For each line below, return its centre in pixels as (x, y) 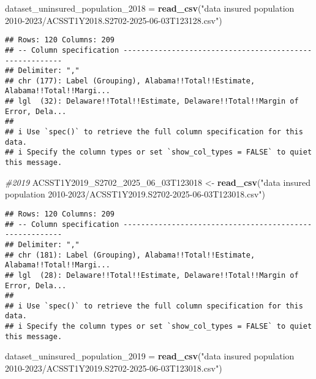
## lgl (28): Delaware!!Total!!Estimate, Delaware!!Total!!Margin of (152, 275)
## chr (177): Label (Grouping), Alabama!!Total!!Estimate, (130, 81)
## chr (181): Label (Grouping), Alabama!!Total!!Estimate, (130, 255)
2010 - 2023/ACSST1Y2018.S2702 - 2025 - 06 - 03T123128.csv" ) (114, 20)
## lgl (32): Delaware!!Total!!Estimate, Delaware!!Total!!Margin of (152, 101)
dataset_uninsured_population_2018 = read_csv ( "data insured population (150, 8)
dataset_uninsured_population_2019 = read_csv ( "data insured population (150, 356)
